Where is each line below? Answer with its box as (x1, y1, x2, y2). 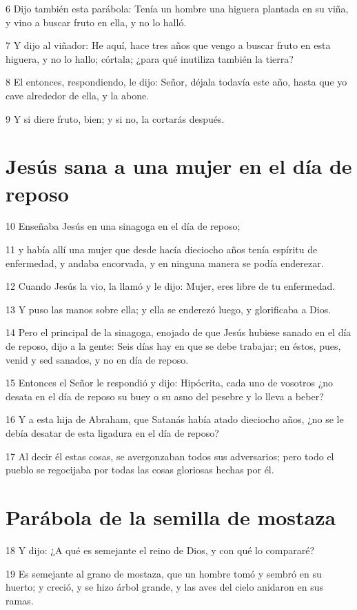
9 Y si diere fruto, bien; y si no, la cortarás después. (6, 111, 225, 126)
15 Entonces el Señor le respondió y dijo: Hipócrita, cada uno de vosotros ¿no (6, 375, 334, 390)
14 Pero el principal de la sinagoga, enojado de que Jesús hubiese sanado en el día (6, 325, 351, 340)
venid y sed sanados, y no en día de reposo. (6, 352, 189, 366)
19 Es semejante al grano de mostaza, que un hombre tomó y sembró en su (6, 566, 322, 580)
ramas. (6, 593, 34, 607)
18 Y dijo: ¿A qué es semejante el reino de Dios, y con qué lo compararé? (6, 542, 315, 557)
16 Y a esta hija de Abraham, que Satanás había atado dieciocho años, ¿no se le (6, 412, 344, 426)
